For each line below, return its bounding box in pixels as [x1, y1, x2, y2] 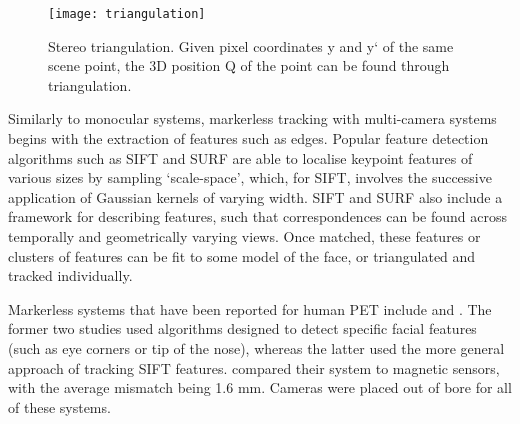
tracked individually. [8, 265, 133, 286]
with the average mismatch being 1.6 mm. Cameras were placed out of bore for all [8, 377, 512, 398]
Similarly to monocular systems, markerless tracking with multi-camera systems [8, 108, 497, 129]
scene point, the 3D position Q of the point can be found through [48, 55, 450, 76]
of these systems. [8, 396, 111, 417]
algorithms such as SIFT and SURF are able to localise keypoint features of [8, 147, 473, 168]
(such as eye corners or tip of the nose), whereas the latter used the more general [8, 337, 505, 358]
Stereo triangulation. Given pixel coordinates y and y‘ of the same [48, 35, 454, 56]
